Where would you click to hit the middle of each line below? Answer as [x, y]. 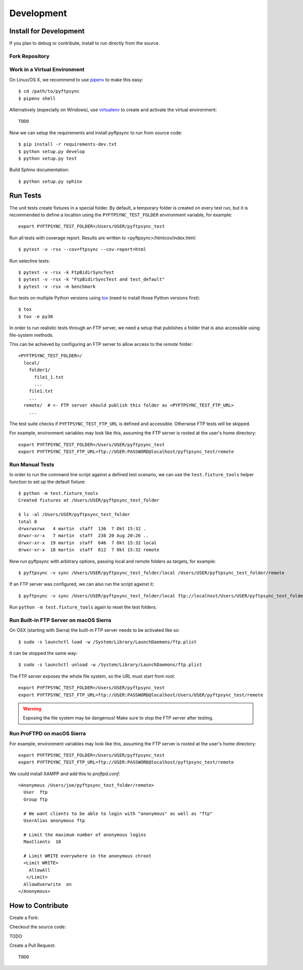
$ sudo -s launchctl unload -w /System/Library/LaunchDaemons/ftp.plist [110, 665]
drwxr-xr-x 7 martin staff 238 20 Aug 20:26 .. [84, 536]
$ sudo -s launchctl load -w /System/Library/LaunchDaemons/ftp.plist [108, 642]
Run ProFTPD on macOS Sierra [47, 734]
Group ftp [36, 799]
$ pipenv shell [37, 98]
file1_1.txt [49, 377]
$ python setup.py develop [52, 151]
